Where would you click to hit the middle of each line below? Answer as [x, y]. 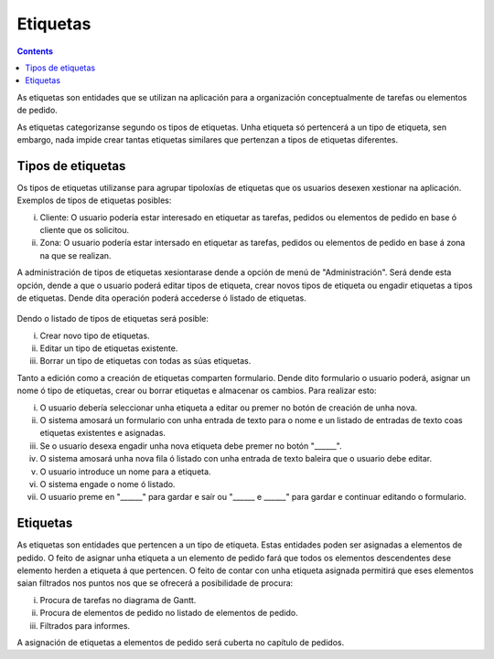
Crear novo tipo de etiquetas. [95, 335]
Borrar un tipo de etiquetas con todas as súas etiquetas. [145, 361]
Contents [35, 51]
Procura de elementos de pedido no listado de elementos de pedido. [169, 613]
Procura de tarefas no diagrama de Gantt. [118, 600]
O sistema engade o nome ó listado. [107, 484]
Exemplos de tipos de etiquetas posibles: [94, 200]
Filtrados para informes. [85, 625]
